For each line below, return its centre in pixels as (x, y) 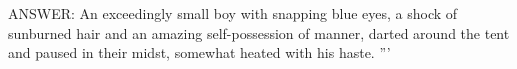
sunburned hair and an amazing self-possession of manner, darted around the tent (259, 32)
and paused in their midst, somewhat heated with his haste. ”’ (199, 52)
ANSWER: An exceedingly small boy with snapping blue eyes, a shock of (233, 13)
